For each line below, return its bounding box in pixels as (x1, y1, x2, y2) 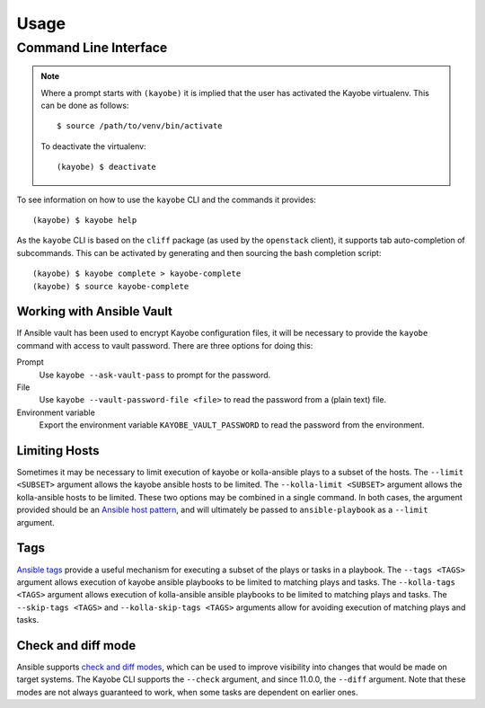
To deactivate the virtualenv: (40, 140, 147, 152)
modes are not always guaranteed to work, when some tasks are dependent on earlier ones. (16, 686, 358, 697)
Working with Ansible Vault (16, 304, 173, 319)
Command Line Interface (16, 40, 168, 56)
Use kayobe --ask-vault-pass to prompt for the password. (39, 369, 271, 380)
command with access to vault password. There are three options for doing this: (16, 340, 313, 350)
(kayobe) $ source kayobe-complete (32, 281, 190, 291)
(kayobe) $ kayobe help (32, 215, 137, 225)
